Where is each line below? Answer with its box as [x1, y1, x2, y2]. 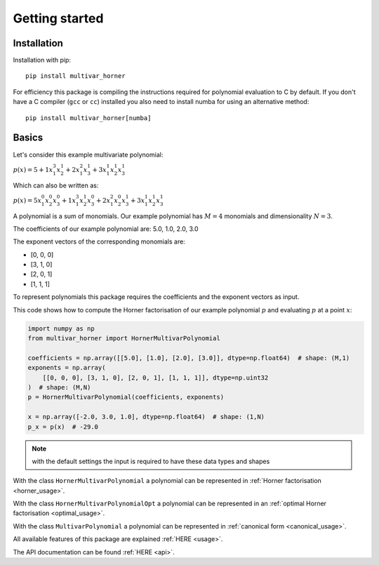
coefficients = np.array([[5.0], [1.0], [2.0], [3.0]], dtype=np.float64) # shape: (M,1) [27, 354, 350, 361]
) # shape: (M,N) [27, 383, 91, 391]
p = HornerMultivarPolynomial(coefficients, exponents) [27, 393, 225, 401]
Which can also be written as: [13, 181, 99, 190]
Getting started [13, 11, 104, 26]
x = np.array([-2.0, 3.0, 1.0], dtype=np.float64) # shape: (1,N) [27, 413, 265, 421]
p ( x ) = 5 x [13, 197, 42, 204]
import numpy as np [27, 324, 95, 333]
